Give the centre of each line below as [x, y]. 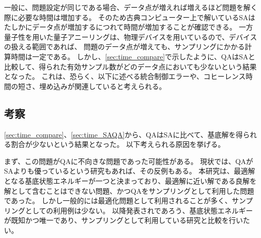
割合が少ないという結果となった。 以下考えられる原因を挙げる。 [118, 144]
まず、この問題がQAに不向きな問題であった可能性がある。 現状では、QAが [129, 161]
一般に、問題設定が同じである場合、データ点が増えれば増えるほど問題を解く [131, 7]
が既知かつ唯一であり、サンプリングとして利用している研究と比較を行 [120, 220]
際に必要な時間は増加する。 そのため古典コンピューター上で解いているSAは [130, 17]
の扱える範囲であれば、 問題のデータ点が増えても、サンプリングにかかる [124, 47]
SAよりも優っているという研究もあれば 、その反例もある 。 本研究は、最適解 [129, 171]
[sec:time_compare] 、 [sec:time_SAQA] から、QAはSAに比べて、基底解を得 [123, 134]
